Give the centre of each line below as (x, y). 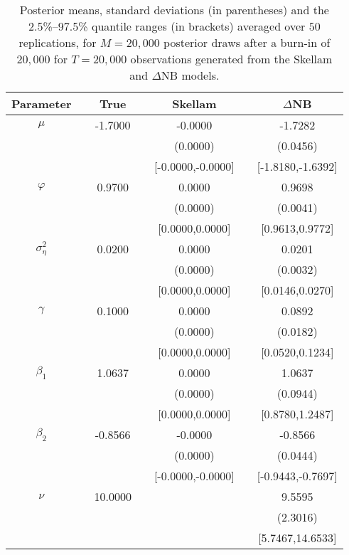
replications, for (58, 42)
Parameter (42, 104)
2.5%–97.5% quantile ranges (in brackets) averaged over (167, 26)
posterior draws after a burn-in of (247, 42)
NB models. (190, 75)
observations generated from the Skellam (231, 59)
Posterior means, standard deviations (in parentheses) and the (174, 10)
